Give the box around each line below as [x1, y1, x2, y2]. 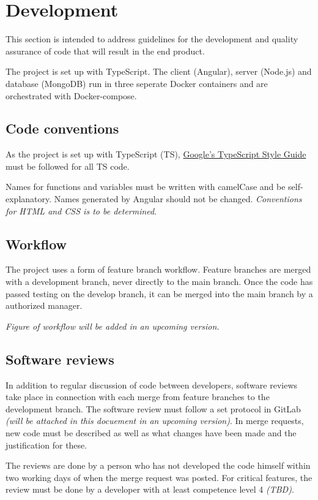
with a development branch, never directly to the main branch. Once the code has [6, 275, 313, 288]
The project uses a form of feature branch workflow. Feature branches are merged [6, 263, 311, 276]
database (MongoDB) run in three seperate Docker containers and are [6, 77, 268, 89]
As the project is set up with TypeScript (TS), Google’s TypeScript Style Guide [6, 148, 306, 161]
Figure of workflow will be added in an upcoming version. [6, 319, 220, 332]
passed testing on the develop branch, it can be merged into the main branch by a [6, 287, 313, 300]
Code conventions [6, 119, 119, 138]
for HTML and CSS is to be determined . [6, 204, 157, 217]
